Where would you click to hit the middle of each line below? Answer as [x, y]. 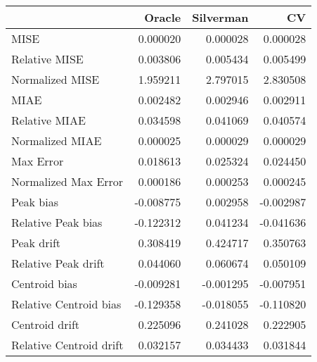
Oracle [163, 17]
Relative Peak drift [58, 263]
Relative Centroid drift [67, 345]
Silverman [220, 17]
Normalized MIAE [57, 141]
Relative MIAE [48, 120]
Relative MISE [47, 59]
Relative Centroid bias [66, 304]
